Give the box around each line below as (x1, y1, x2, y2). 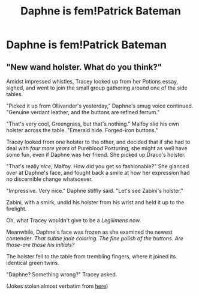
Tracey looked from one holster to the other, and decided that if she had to (6, 138, 191, 145)
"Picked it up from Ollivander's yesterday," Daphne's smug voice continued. (6, 102, 194, 109)
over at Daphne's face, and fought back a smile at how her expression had (6, 169, 190, 176)
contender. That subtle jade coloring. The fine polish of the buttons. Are (6, 235, 184, 242)
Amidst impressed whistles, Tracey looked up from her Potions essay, (6, 78, 179, 85)
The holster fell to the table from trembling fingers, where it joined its (6, 253, 176, 260)
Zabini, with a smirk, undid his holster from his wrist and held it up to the (6, 199, 185, 205)
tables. (6, 91, 23, 97)
